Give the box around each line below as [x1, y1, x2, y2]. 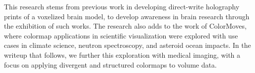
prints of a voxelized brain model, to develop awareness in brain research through [4, 11, 250, 21]
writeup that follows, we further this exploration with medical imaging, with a [4, 49, 241, 60]
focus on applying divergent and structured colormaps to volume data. [4, 59, 217, 70]
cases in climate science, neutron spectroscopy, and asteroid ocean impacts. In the [4, 40, 251, 50]
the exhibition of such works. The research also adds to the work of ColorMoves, [4, 21, 247, 31]
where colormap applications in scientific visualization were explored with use [4, 30, 238, 40]
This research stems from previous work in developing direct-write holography [4, 1, 240, 11]
